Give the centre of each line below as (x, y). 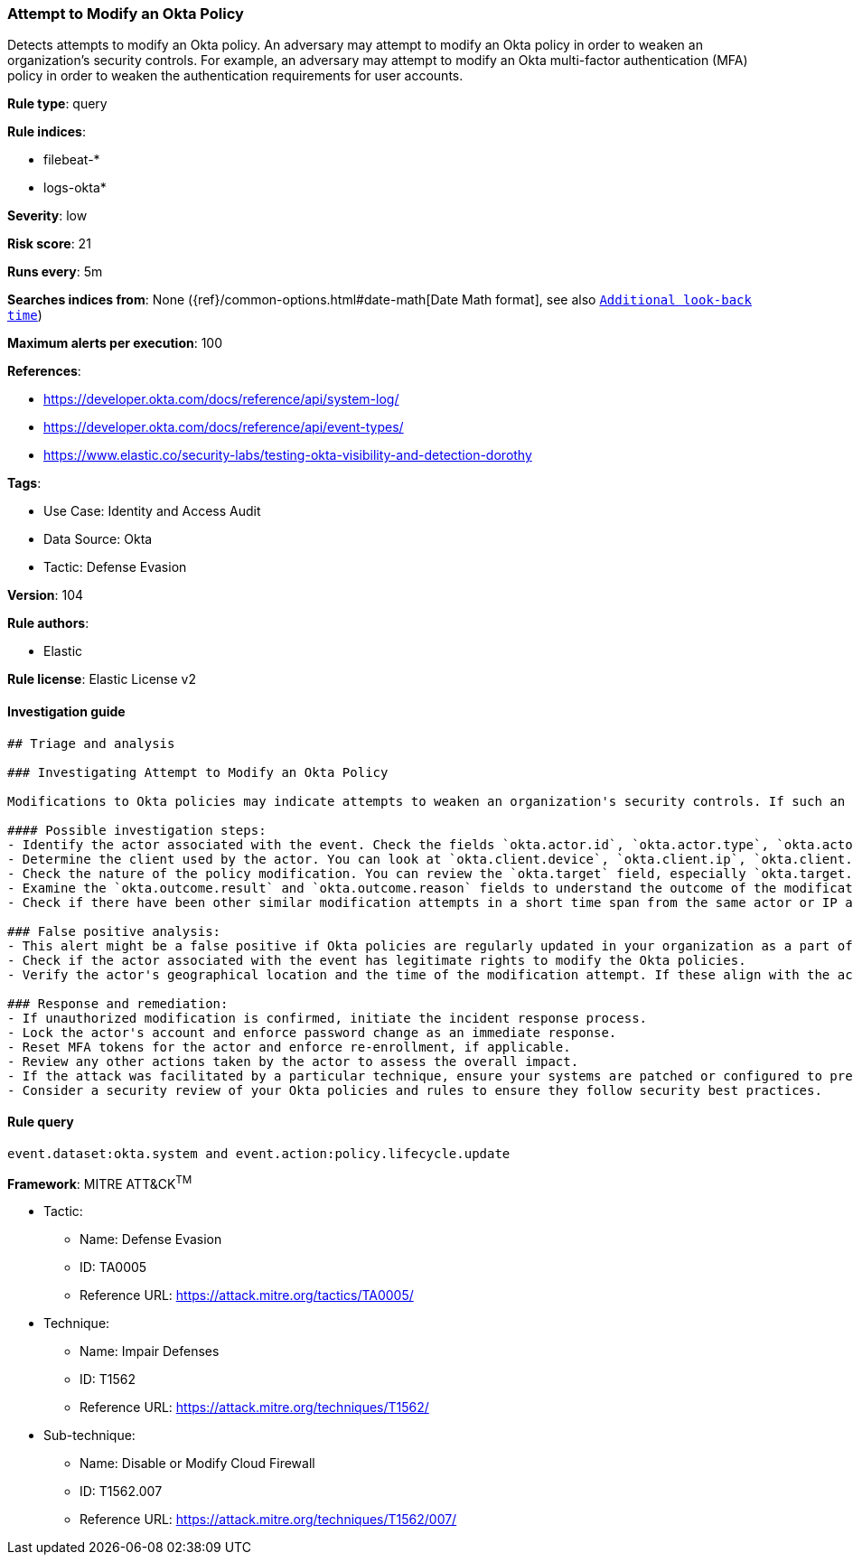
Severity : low (47, 216)
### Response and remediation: (118, 1003)
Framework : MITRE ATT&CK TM (100, 1182)
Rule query (41, 1122)
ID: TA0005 (113, 1267)
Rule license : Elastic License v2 (102, 679)
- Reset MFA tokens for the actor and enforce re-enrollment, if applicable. (289, 1047)
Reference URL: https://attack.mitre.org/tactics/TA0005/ (247, 1295)
